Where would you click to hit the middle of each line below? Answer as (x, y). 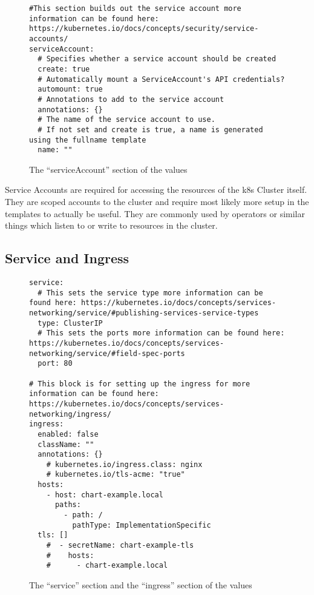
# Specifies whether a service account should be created (157, 59)
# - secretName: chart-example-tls (120, 546)
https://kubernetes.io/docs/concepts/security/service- (144, 29)
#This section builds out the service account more (135, 8)
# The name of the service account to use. (126, 120)
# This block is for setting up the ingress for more (140, 384)
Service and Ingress (67, 258)
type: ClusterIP (70, 323)
